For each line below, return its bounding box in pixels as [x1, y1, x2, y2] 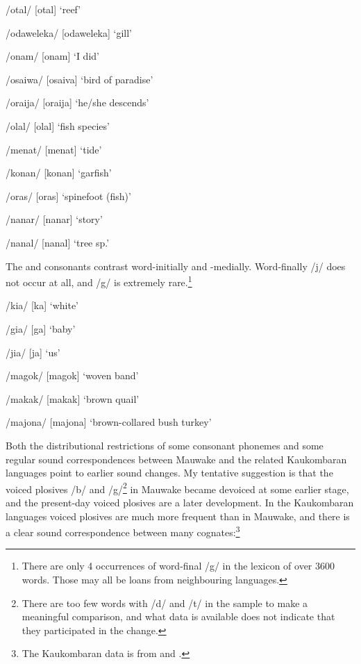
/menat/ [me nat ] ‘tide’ [6, 142, 102, 156]
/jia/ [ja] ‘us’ [6, 345, 60, 359]
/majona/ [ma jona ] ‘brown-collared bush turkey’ [6, 415, 212, 429]
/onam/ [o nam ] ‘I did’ [6, 49, 99, 63]
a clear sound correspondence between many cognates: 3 [6, 523, 240, 539]
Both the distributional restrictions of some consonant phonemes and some [6, 438, 324, 452]
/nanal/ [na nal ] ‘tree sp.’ [6, 235, 110, 249]
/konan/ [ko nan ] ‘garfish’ [6, 165, 112, 180]
